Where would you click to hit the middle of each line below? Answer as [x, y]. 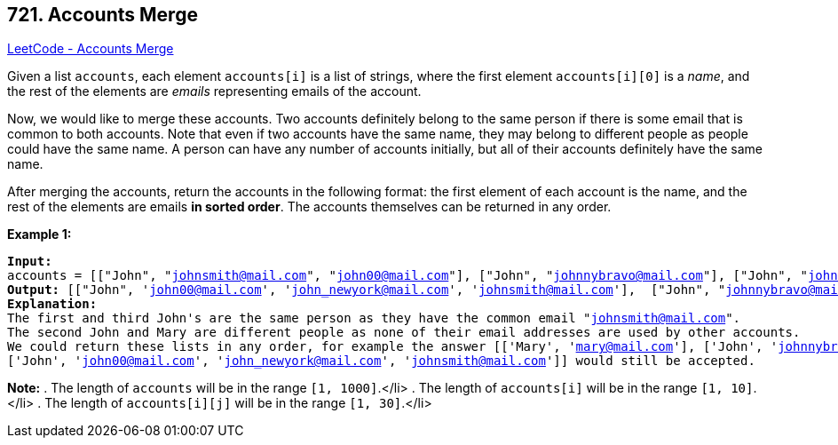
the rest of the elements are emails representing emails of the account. [214, 91]
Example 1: [40, 234]
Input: [30, 262]
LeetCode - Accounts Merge [91, 49]
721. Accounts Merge [103, 15]
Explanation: [52, 304]
